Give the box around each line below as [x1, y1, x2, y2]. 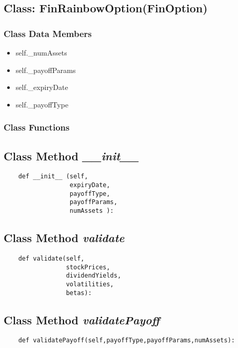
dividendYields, [66, 272, 122, 280]
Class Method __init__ [4, 148, 139, 163]
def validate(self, [18, 254, 85, 262]
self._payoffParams [15, 64, 76, 75]
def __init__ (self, [18, 173, 88, 180]
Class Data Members [4, 27, 92, 40]
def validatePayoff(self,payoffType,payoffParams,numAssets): [18, 337, 235, 344]
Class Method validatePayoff [4, 312, 160, 327]
